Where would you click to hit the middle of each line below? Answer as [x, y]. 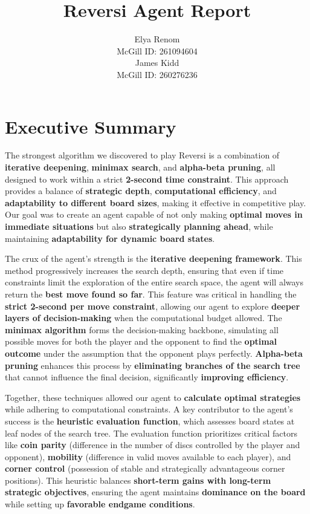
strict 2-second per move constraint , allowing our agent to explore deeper [153, 306]
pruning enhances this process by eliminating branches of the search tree [153, 365]
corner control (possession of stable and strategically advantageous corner [145, 468]
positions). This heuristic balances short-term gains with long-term [138, 480]
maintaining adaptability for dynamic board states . [110, 238]
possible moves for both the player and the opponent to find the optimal [141, 341]
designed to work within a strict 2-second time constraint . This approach [147, 179]
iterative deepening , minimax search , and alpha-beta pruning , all [140, 167]
